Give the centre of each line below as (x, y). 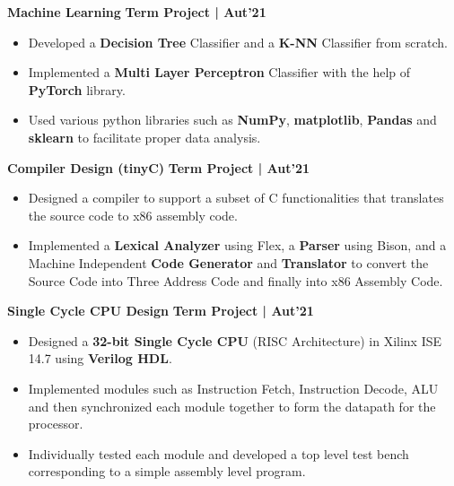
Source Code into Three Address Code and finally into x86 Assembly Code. (236, 280)
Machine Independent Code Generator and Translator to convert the (228, 262)
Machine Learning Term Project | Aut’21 (137, 12)
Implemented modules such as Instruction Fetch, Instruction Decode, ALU (233, 388)
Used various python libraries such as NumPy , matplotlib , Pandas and (232, 120)
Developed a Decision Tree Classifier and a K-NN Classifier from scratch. (238, 42)
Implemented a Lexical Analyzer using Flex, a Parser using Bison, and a (237, 245)
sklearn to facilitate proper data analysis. (144, 137)
